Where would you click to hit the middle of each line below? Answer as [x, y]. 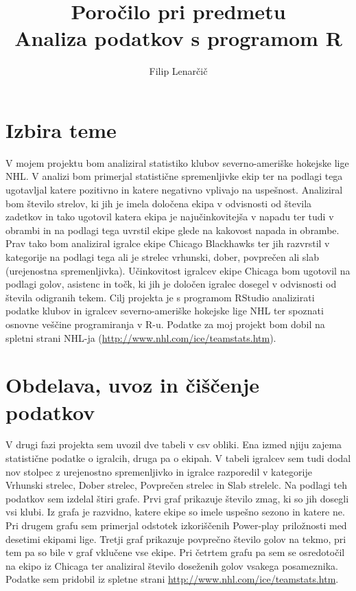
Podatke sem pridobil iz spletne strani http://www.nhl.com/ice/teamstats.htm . [172, 579]
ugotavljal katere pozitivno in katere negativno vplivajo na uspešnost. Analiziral [174, 190]
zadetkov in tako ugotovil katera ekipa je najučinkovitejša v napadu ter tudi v [170, 217]
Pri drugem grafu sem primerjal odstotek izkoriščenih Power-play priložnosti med [176, 525]
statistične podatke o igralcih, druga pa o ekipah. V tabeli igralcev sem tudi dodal [178, 458]
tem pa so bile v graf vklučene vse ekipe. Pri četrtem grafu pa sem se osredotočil [175, 552]
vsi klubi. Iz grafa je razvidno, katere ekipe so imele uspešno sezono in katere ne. [175, 512]
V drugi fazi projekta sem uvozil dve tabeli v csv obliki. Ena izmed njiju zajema [174, 444]
